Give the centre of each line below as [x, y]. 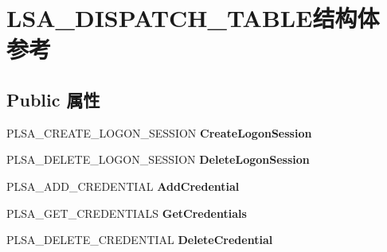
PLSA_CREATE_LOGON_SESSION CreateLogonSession [159, 132]
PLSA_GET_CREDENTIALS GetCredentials [127, 213]
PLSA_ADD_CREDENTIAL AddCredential [123, 186]
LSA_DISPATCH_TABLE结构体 [193, 18]
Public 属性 [53, 99]
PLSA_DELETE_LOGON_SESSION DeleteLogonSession [158, 159]
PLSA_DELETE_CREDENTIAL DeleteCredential [140, 240]
